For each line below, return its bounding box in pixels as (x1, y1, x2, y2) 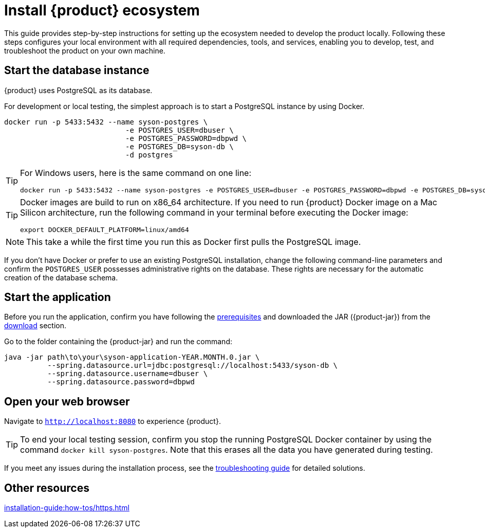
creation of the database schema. (4, 273, 118, 282)
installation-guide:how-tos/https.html (4, 503, 129, 512)
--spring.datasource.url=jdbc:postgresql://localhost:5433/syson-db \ (47, 361, 338, 370)
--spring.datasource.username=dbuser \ (47, 369, 208, 378)
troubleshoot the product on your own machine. (4, 46, 165, 55)
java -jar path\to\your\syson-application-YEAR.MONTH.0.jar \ (4, 353, 260, 362)
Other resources (4, 481, 89, 494)
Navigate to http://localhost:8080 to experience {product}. (4, 417, 221, 426)
